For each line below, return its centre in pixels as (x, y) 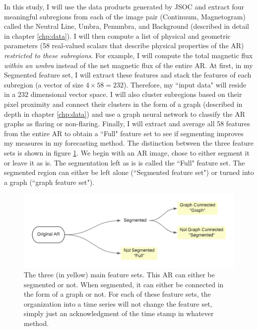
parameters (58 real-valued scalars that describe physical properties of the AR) (124, 45)
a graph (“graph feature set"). (49, 182)
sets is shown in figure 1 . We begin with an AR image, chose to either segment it (127, 152)
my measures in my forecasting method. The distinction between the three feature (129, 143)
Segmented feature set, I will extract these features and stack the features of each (128, 75)
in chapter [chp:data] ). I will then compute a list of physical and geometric (117, 36)
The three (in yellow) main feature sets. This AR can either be (119, 275)
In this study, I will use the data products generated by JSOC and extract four (124, 6)
